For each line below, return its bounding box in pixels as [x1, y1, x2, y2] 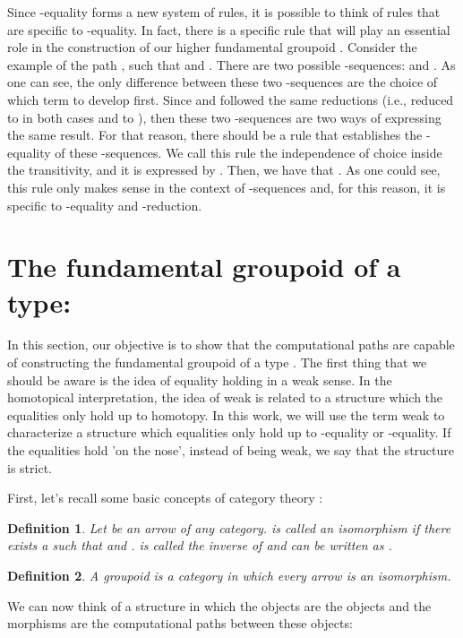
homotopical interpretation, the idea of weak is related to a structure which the [7, 388, 443, 407]
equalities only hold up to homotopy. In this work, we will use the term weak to [7, 405, 445, 424]
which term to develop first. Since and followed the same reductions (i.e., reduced [7, 90, 454, 108]
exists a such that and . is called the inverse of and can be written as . [7, 536, 392, 555]
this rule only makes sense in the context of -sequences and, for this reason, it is [7, 177, 446, 196]
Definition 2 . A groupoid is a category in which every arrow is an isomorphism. [7, 565, 451, 584]
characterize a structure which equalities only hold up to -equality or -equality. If [7, 423, 451, 442]
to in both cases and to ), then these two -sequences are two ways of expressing [7, 108, 442, 126]
